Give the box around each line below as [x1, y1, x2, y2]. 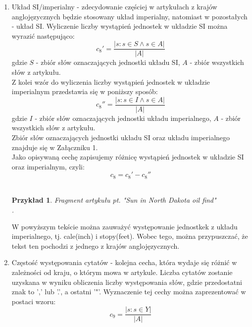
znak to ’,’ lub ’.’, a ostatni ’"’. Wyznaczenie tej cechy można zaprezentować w [11, 286, 246, 297]
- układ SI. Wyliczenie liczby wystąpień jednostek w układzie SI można [11, 21, 228, 31]
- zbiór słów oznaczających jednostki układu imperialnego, [35, 112, 211, 123]
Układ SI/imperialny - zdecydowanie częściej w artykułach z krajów [11, 1, 217, 11]
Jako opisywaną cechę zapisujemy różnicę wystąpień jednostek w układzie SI [11, 152, 244, 162]
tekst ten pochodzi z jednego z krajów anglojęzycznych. [11, 240, 180, 251]
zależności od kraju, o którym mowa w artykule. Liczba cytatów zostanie [11, 267, 233, 277]
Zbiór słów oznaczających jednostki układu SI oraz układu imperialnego [11, 132, 230, 143]
